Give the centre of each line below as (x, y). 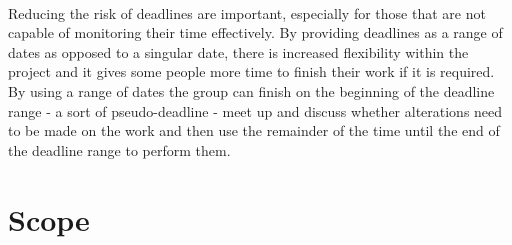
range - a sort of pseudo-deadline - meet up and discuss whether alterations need (255, 110)
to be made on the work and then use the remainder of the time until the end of (254, 130)
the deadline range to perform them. (119, 149)
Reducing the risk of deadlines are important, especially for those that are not (247, 12)
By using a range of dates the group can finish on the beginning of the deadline (251, 90)
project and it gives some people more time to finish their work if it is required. (251, 71)
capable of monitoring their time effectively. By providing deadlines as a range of (255, 32)
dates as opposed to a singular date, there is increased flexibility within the (238, 51)
